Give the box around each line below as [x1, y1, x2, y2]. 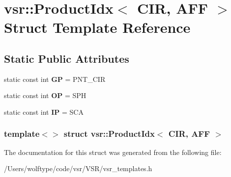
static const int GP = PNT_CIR [4, 74, 106, 84]
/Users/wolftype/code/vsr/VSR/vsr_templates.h [4, 163, 152, 174]
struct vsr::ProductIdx [63, 127, 155, 140]
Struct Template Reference [4, 17, 191, 37]
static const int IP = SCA [4, 106, 84, 117]
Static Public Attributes [4, 51, 129, 66]
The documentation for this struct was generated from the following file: [4, 147, 222, 157]
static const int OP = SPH [4, 90, 87, 101]
